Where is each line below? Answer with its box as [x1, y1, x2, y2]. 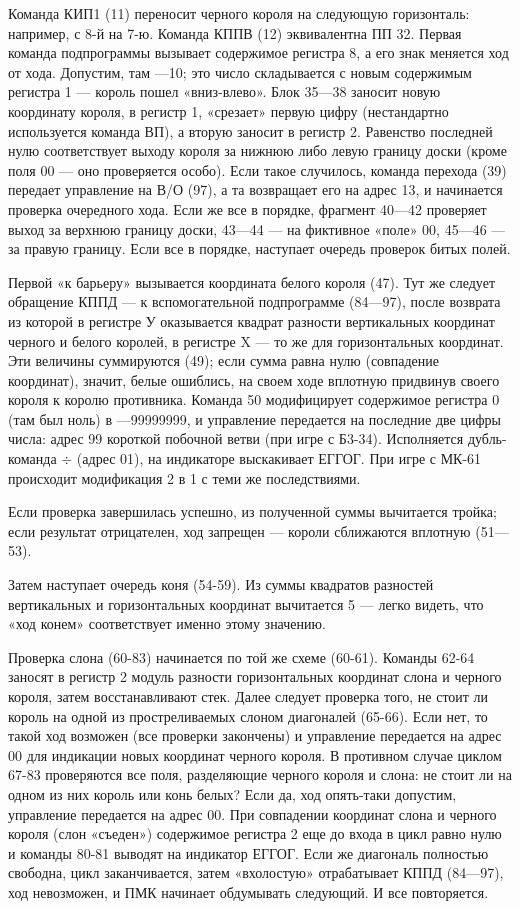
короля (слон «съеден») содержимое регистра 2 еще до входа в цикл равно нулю [8, 823, 502, 844]
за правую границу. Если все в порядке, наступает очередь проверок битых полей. [8, 238, 511, 259]
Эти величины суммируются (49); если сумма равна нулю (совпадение [8, 350, 439, 371]
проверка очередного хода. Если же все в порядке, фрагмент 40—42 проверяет [8, 198, 487, 219]
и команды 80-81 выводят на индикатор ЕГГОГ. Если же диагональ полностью [8, 842, 489, 863]
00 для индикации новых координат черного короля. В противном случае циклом [8, 744, 502, 765]
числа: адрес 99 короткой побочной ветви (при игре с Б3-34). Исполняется [8, 428, 464, 449]
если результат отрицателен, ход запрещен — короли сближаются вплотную [8, 520, 471, 541]
